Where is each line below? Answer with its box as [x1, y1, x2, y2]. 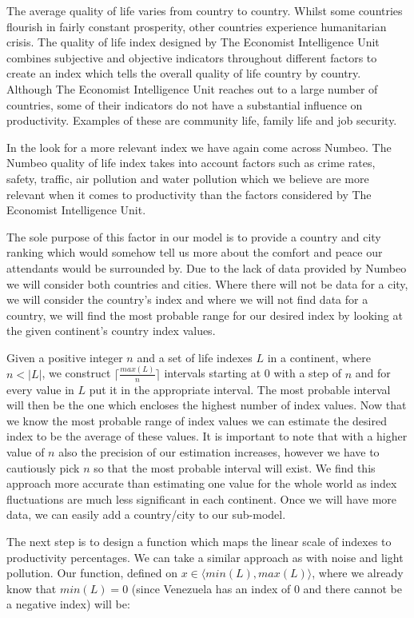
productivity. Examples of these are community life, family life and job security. [6, 112, 397, 129]
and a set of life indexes [137, 349, 253, 365]
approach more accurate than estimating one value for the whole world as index [6, 475, 397, 492]
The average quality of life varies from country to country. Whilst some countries [6, 2, 403, 18]
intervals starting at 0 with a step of [164, 365, 341, 381]
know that [6, 580, 57, 596]
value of [6, 443, 45, 460]
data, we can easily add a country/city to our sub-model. [6, 506, 286, 523]
